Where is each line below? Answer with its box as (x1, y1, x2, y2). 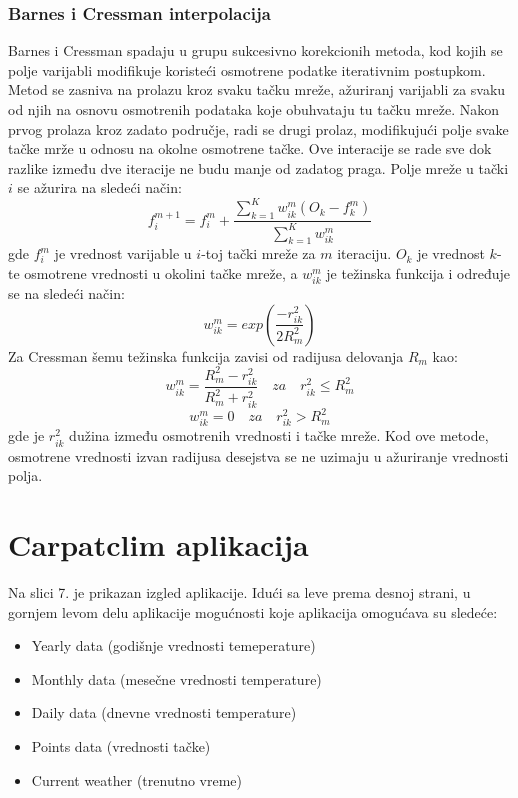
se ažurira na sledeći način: (17, 177, 182, 198)
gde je (8, 425, 45, 446)
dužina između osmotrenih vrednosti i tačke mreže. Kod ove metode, (69, 425, 489, 446)
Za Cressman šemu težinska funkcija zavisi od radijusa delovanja (8, 345, 404, 366)
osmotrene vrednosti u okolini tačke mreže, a (24, 263, 298, 284)
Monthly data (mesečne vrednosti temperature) (31, 668, 322, 689)
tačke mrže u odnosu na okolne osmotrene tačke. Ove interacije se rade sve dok (8, 138, 492, 159)
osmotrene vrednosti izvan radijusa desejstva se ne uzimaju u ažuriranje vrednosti (8, 445, 509, 466)
